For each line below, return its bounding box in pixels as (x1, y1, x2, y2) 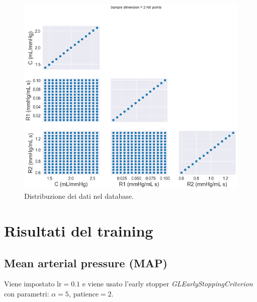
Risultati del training (4, 220, 153, 241)
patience (73, 291, 99, 298)
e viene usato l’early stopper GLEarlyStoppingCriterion (82, 278, 253, 289)
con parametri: (4, 288, 49, 299)
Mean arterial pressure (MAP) (4, 255, 167, 270)
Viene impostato (4, 278, 55, 289)
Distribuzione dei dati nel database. (24, 191, 134, 201)
